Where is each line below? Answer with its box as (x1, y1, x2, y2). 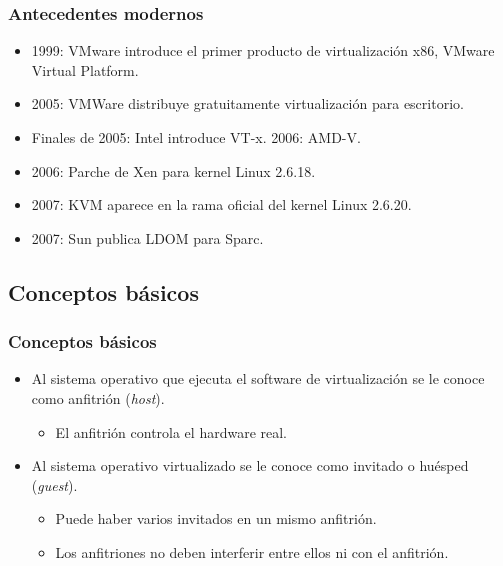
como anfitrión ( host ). (31, 387, 165, 408)
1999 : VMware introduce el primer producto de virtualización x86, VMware (31, 40, 495, 61)
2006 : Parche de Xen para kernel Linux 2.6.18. (31, 160, 316, 181)
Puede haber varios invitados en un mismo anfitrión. (55, 508, 377, 529)
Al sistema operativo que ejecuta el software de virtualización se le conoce (31, 368, 485, 389)
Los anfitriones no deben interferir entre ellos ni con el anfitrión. (55, 541, 449, 562)
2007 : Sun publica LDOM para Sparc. (31, 227, 264, 248)
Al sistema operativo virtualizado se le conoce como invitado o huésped (31, 455, 469, 476)
